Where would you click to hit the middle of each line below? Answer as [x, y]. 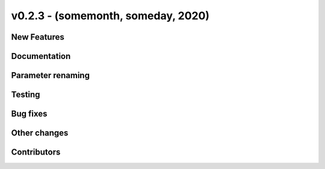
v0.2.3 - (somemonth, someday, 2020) [110, 16]
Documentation [41, 56]
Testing [26, 95]
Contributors [36, 152]
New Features [38, 37]
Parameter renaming [51, 75]
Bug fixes [29, 114]
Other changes [40, 133]
